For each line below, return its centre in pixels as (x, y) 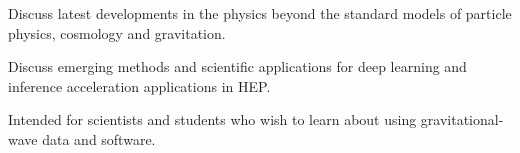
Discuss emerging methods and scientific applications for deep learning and (237, 66)
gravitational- (462, 119)
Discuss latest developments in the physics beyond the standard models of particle (260, 13)
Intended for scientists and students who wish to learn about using (212, 119)
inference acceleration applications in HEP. (139, 85)
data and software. (99, 138)
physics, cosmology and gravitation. (117, 32)
